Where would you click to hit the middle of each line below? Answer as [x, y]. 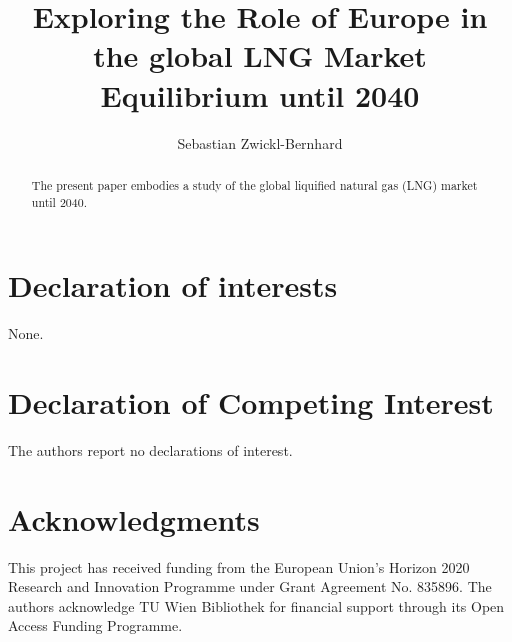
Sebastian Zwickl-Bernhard [260, 142]
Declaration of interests [173, 285]
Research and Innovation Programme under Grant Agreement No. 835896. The [250, 586]
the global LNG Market [260, 55]
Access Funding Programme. [95, 625]
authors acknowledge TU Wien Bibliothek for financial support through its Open [256, 605]
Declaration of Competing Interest [251, 401]
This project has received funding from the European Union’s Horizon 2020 [239, 566]
